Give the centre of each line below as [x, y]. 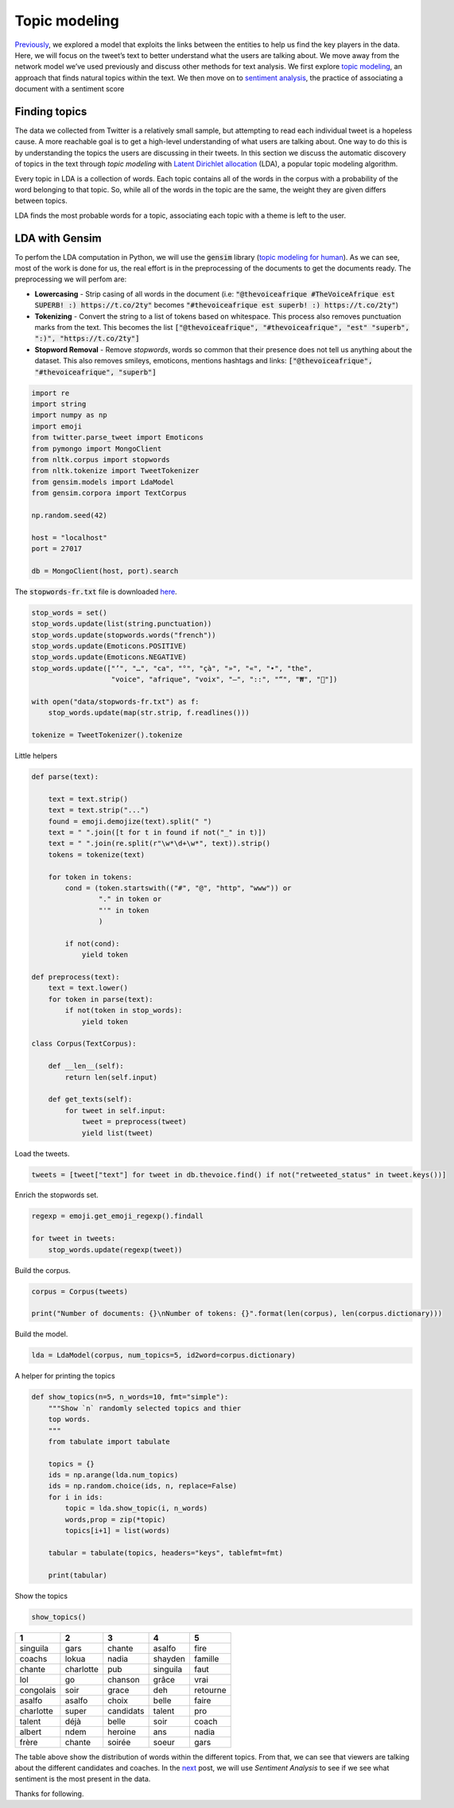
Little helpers [36, 756]
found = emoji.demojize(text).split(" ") [130, 821]
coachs [33, 1659]
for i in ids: [76, 1497]
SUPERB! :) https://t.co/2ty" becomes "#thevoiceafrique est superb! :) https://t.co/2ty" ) [217, 305]
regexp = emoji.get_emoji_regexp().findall [118, 1216]
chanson [124, 1679]
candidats [126, 1711]
